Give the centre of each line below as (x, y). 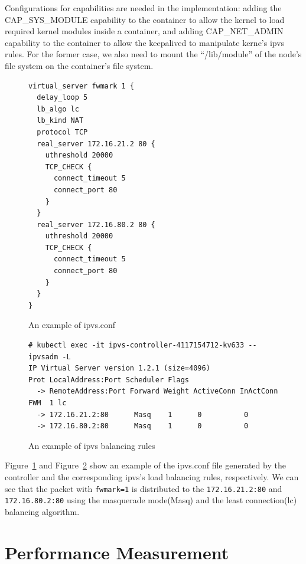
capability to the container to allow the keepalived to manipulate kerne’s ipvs (145, 42)
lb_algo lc (58, 109)
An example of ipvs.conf (72, 325)
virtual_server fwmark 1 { (81, 86)
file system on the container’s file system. (79, 65)
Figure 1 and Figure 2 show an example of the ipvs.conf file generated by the (145, 465)
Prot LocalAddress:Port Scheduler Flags (109, 380)
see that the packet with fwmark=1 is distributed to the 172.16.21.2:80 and (144, 488)
